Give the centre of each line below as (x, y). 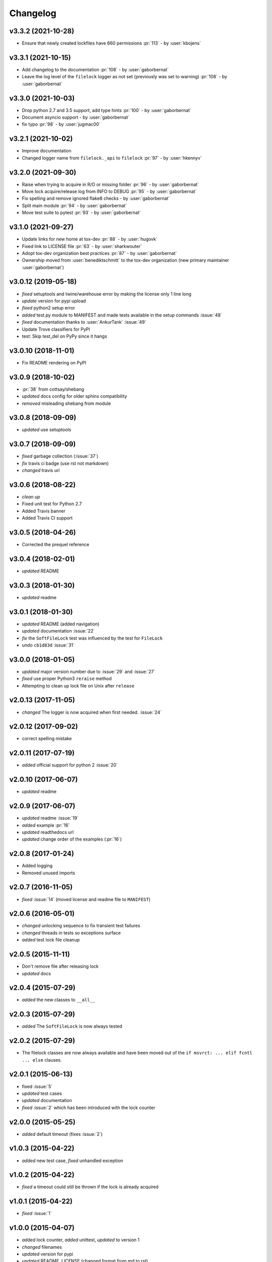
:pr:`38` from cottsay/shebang (53, 389)
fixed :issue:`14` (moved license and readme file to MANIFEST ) (86, 899)
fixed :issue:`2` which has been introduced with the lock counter (89, 1108)
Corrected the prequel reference (56, 545)
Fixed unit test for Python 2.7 (52, 504)
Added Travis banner (44, 511)
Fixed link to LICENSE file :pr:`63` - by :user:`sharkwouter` (82, 246)
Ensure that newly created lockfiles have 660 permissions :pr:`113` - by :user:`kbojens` (112, 43)
